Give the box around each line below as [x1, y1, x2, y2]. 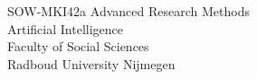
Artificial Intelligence [7, 19, 123, 38]
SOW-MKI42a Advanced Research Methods [7, 2, 250, 20]
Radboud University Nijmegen [7, 54, 176, 73]
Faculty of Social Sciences [7, 37, 149, 56]
